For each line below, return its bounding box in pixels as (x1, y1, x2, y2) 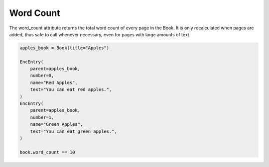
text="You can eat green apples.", (30, 128, 117, 134)
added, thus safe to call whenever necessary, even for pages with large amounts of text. (9, 31, 191, 37)
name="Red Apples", (30, 80, 78, 85)
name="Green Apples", (30, 122, 83, 127)
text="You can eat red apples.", (30, 87, 112, 92)
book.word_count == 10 (19, 149, 75, 155)
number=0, (30, 73, 54, 79)
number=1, (30, 114, 54, 120)
